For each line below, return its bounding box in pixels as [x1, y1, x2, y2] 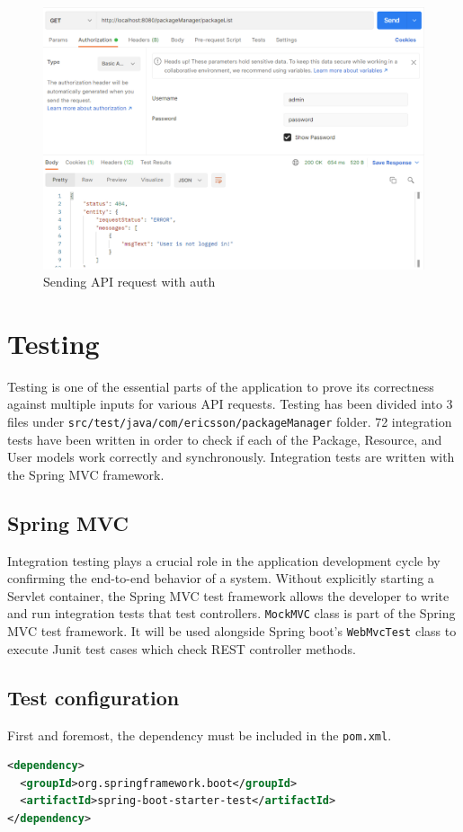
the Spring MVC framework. [7, 465, 165, 483]
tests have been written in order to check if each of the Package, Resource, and [7, 429, 442, 448]
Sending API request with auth [43, 272, 216, 291]
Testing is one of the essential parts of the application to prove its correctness [7, 376, 434, 395]
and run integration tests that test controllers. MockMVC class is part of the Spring [7, 604, 456, 623]
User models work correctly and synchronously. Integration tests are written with [7, 447, 455, 466]
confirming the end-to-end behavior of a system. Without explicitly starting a [7, 569, 434, 588]
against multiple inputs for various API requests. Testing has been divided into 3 [7, 394, 453, 413]
